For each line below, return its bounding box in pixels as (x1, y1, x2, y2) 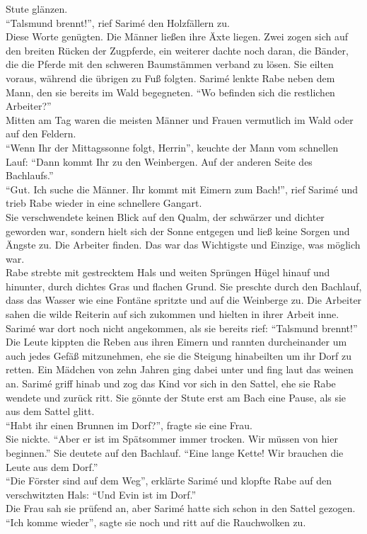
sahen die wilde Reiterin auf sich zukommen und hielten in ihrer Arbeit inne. (6, 307, 339, 322)
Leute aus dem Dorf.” (6, 459, 98, 474)
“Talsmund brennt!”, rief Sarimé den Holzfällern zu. (6, 15, 230, 30)
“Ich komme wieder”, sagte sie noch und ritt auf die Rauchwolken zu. (6, 514, 306, 529)
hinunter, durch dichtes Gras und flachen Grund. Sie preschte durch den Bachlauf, (6, 278, 362, 293)
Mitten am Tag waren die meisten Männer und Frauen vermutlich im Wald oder (6, 112, 354, 127)
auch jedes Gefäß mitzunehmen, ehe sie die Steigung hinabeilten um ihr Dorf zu (6, 348, 351, 363)
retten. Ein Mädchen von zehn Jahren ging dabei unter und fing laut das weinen (6, 362, 354, 377)
